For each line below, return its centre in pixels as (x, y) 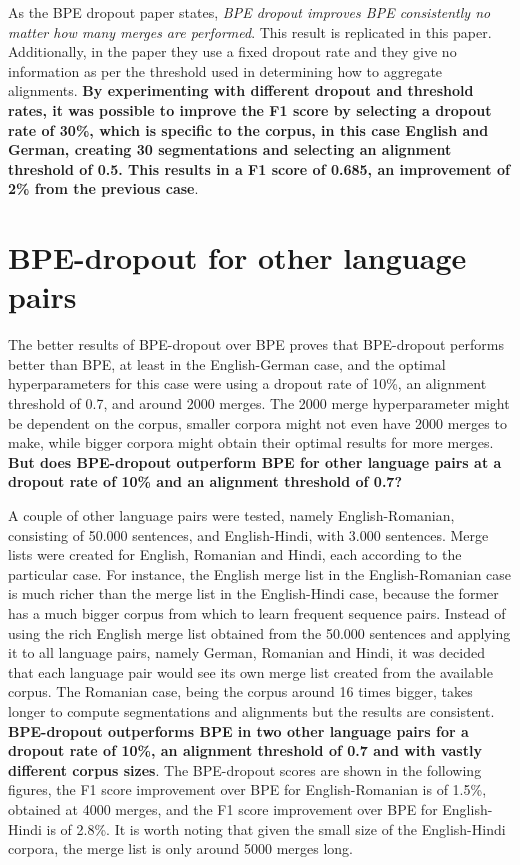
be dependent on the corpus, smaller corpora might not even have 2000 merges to (257, 422)
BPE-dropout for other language (237, 257)
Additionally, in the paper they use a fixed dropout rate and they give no (232, 51)
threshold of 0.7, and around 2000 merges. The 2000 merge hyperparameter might (259, 403)
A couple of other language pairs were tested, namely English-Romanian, (231, 515)
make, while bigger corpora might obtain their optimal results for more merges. (251, 442)
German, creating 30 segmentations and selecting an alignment (230, 149)
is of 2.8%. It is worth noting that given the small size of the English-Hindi (276, 828)
